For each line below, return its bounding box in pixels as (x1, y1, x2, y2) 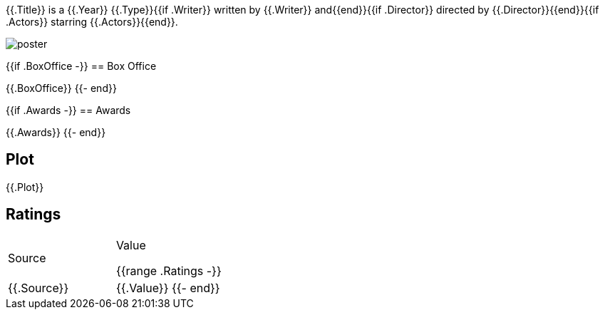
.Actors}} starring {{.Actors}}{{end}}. (6, 16, 178, 28)
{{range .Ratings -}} (115, 263, 222, 278)
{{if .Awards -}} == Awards (6, 104, 131, 116)
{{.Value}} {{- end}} (115, 280, 220, 295)
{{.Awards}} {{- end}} (6, 126, 106, 138)
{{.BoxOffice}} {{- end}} (6, 82, 117, 94)
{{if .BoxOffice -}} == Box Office (6, 60, 157, 72)
